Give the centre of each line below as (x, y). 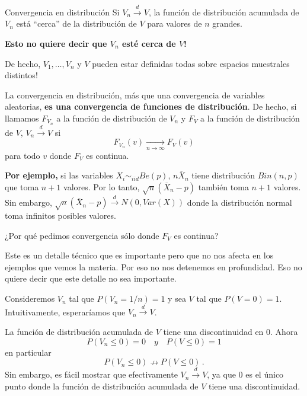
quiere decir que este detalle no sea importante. (91, 278)
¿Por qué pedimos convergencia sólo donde (82, 235)
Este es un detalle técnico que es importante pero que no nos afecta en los (139, 255)
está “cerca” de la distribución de (76, 23)
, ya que (221, 374)
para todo (23, 155)
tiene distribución (223, 175)
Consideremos (30, 298)
